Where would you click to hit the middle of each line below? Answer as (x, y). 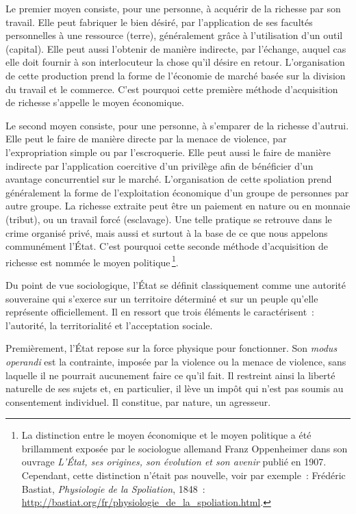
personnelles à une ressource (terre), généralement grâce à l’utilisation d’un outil (174, 35)
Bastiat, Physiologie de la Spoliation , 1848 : (113, 488)
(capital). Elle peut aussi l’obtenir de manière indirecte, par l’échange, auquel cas (176, 48)
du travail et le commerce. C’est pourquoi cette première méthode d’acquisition (172, 89)
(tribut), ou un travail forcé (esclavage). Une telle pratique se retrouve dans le (169, 219)
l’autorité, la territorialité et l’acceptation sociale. (109, 325)
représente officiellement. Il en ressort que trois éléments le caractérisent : (160, 312)
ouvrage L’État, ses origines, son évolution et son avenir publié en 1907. (174, 462)
